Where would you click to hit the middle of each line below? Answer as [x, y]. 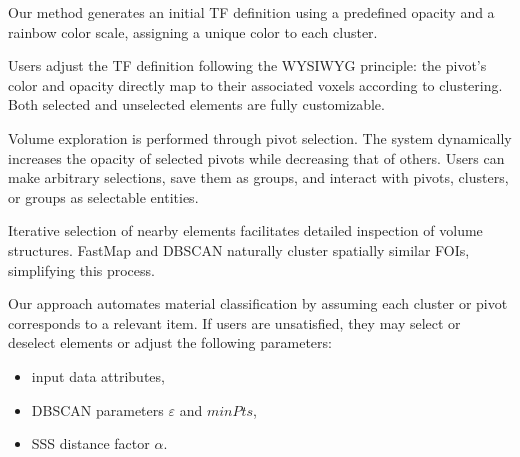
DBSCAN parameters [97, 409]
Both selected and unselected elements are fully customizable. [196, 104]
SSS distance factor [90, 443]
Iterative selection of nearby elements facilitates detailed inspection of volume [245, 230]
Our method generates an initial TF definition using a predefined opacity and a [251, 12]
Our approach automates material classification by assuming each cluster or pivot [258, 303]
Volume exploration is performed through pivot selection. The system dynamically [260, 137]
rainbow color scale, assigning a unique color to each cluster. [193, 31]
